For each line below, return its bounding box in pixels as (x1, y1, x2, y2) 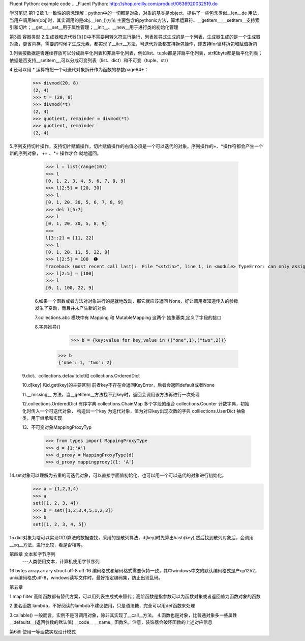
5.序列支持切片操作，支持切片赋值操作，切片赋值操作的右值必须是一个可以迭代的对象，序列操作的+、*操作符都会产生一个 (9, 143, 264, 149)
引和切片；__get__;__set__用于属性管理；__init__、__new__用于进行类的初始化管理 (9, 24, 179, 31)
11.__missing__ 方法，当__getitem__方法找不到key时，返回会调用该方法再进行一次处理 (22, 391, 200, 397)
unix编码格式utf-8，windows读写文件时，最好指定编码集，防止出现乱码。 (9, 575, 163, 581)
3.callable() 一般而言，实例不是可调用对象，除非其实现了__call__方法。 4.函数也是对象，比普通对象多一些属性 (9, 612, 237, 618)
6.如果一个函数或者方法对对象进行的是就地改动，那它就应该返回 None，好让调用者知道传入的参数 (35, 298, 238, 304)
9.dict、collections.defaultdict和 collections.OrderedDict (22, 372, 140, 378)
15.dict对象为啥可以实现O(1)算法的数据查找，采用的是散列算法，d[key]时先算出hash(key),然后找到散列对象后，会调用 (9, 535, 254, 541)
